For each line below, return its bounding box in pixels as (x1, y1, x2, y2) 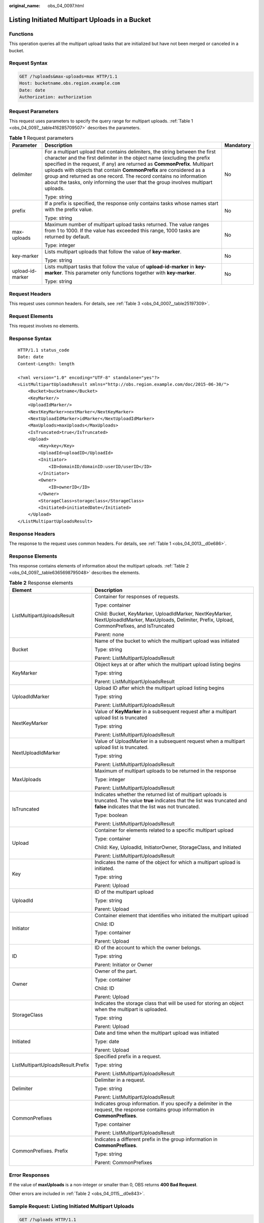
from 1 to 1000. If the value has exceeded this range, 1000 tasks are (44, 227, 200, 234)
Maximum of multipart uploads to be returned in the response (94, 768, 237, 774)
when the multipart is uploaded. (94, 1006, 168, 1013)
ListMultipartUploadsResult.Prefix (12, 1062, 89, 1068)
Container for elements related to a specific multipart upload (94, 827, 234, 834)
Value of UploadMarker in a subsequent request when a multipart (94, 738, 245, 745)
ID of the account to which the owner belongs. (94, 944, 201, 951)
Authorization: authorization (19, 94, 92, 100)
